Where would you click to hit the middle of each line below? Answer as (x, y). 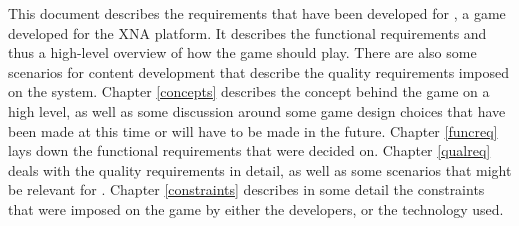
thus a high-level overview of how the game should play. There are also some (242, 52)
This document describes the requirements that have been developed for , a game (257, 13)
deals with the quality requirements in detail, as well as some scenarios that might (260, 169)
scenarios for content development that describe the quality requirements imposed (259, 71)
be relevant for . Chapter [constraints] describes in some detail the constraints (246, 189)
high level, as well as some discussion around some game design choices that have (257, 110)
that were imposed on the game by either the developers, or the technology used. (256, 208)
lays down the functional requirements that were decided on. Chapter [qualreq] (249, 150)
